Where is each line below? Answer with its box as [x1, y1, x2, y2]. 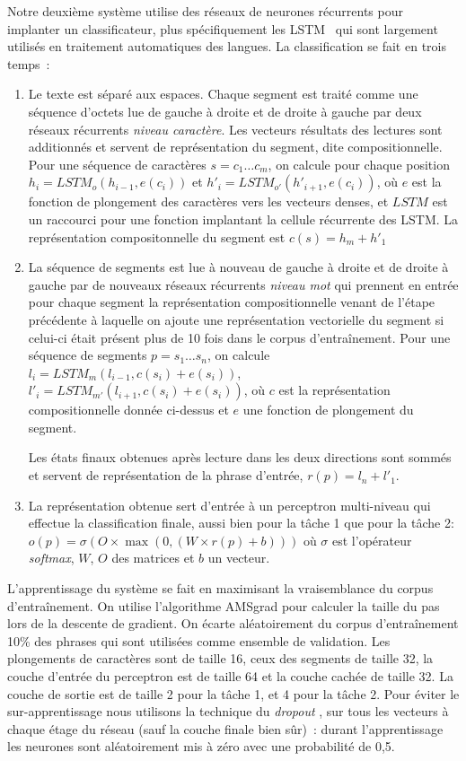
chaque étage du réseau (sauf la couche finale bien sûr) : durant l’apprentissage [7, 719, 444, 738]
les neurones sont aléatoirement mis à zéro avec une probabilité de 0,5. [7, 737, 395, 756]
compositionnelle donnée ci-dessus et [28, 400, 229, 419]
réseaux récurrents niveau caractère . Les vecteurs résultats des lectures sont [28, 119, 443, 138]
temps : [7, 54, 50, 73]
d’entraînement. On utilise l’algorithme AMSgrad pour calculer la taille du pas [7, 596, 440, 615]
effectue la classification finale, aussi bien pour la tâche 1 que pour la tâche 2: [28, 513, 454, 532]
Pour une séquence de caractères [28, 154, 207, 173]
